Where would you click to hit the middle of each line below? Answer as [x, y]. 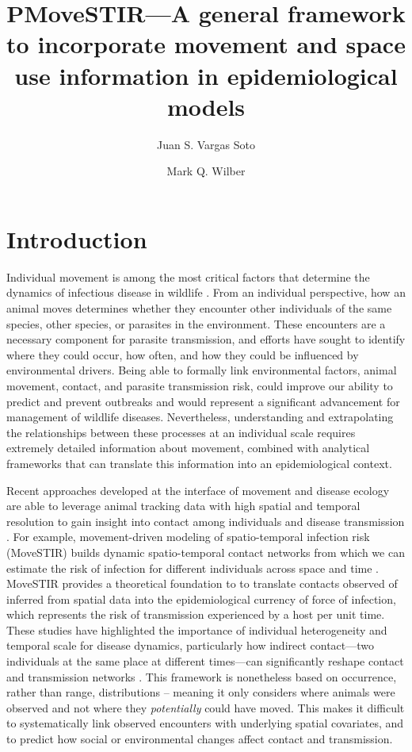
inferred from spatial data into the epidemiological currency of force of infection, [201, 599]
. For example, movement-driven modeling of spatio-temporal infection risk [188, 537]
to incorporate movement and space [206, 44]
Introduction [77, 238]
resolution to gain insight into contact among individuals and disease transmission [206, 521]
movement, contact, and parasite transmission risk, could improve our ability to [200, 385]
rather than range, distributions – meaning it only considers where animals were [201, 692]
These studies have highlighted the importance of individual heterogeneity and [197, 629]
